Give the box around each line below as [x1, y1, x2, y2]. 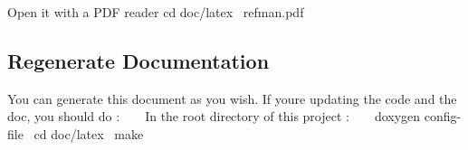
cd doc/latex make [33, 124, 144, 143]
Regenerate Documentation [7, 46, 270, 74]
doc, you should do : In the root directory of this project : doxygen [7, 107, 421, 126]
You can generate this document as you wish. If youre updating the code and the [7, 89, 457, 108]
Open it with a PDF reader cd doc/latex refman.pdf [7, 3, 304, 21]
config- [424, 107, 462, 126]
